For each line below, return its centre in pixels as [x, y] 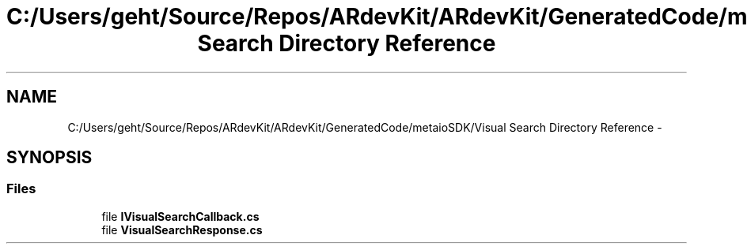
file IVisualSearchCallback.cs [180, 216]
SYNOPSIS [49, 158]
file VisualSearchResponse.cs [182, 229]
